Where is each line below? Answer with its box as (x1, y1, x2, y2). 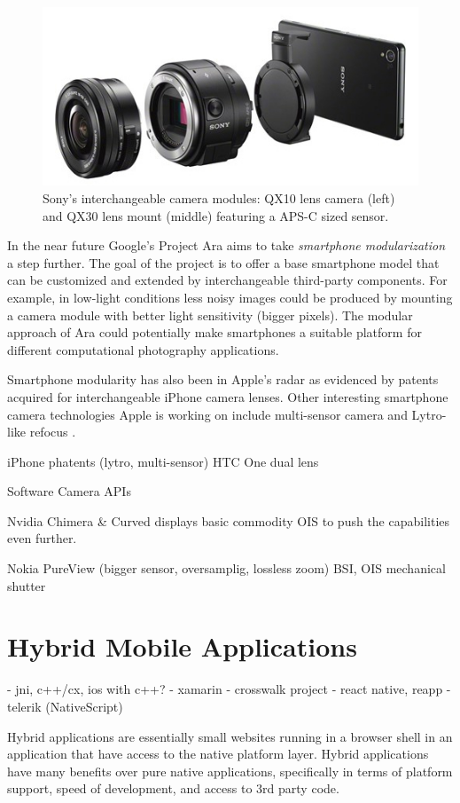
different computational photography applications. (7, 340, 279, 358)
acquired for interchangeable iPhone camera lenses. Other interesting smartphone (7, 387, 448, 405)
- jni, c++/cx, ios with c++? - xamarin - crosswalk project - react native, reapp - (7, 680, 451, 698)
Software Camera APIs (7, 482, 131, 500)
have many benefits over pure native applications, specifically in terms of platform (7, 761, 453, 780)
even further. (7, 529, 77, 547)
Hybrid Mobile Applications (7, 628, 357, 665)
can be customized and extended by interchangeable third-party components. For (7, 271, 448, 289)
